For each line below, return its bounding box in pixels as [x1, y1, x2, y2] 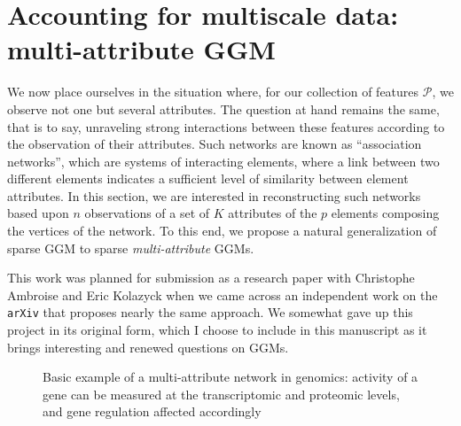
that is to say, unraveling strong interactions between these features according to [7, 117, 445, 136]
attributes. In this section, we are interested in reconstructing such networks [7, 186, 421, 205]
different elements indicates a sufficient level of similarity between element [7, 169, 409, 188]
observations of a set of [84, 204, 210, 222]
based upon [7, 204, 69, 222]
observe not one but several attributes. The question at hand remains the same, [7, 99, 440, 118]
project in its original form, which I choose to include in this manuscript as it [7, 321, 427, 339]
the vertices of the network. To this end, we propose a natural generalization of [7, 221, 437, 240]
